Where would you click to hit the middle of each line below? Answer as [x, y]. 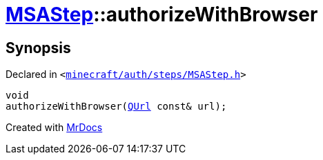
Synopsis [38, 48]
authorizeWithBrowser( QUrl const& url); [116, 107]
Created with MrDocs [54, 128]
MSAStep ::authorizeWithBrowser [162, 14]
